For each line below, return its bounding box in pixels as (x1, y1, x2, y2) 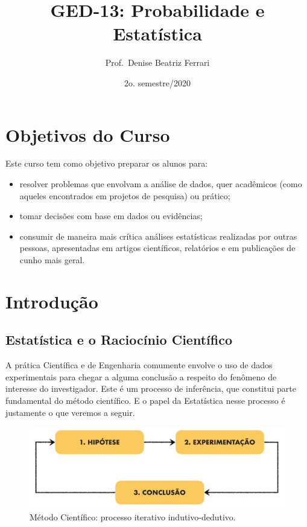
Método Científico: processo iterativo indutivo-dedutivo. (30, 510, 236, 523)
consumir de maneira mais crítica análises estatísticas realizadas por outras (19, 229, 297, 242)
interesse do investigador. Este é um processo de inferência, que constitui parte (5, 382, 296, 395)
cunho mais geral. (19, 254, 85, 266)
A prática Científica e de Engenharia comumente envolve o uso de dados (5, 359, 273, 371)
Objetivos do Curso (5, 122, 170, 147)
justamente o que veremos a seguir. (5, 406, 135, 418)
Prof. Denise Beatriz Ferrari (105, 56, 210, 69)
